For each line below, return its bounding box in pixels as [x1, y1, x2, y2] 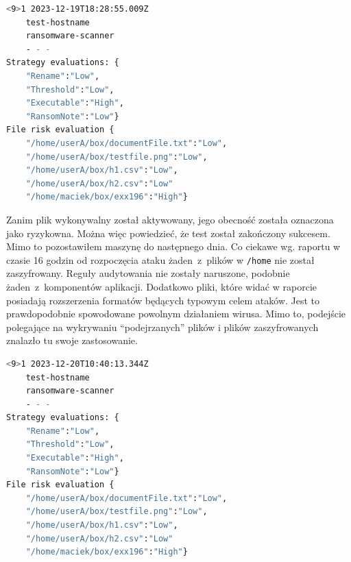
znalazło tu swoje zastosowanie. [6, 333, 138, 347]
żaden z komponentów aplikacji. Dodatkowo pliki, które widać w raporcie [6, 279, 317, 293]
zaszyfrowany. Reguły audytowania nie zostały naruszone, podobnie [6, 266, 290, 280]
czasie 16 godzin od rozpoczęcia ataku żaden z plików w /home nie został [6, 252, 315, 267]
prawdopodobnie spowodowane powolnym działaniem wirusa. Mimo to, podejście [6, 306, 346, 321]
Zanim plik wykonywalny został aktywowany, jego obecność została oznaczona [6, 212, 334, 226]
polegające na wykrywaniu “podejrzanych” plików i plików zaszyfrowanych [6, 319, 319, 334]
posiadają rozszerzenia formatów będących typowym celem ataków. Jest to [6, 293, 320, 307]
